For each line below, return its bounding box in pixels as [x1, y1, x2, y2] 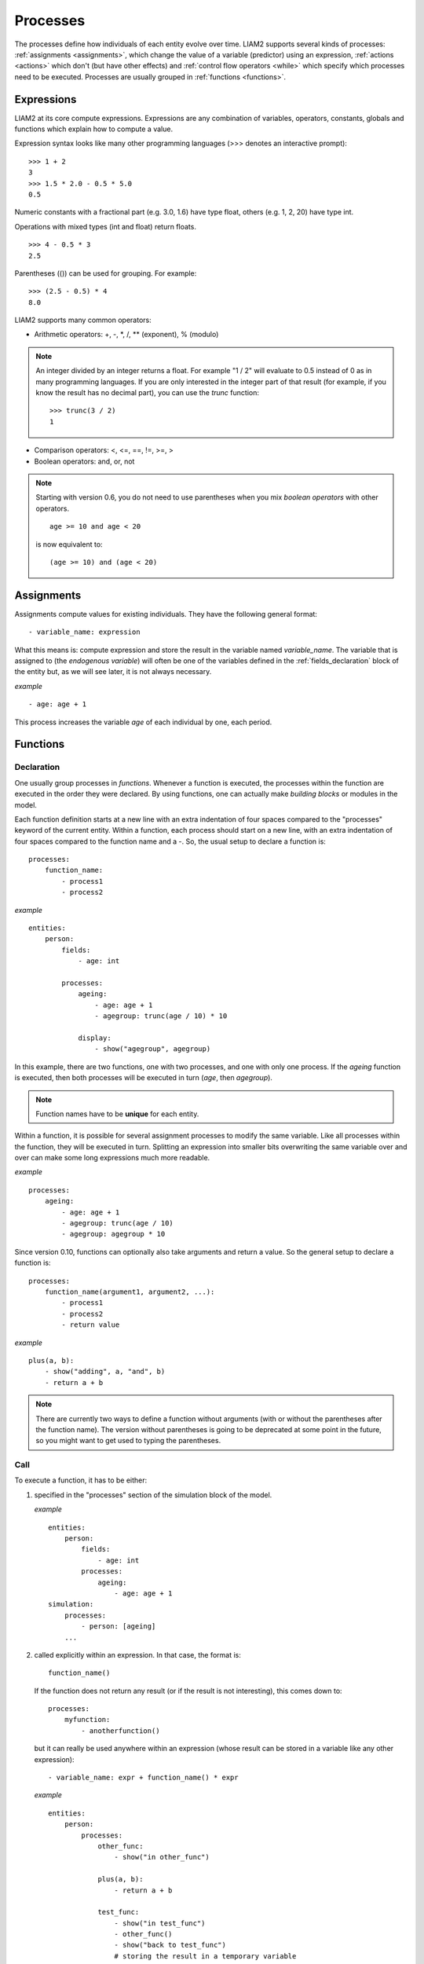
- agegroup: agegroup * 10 [61, 1229, 166, 1239]
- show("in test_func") [114, 1918, 206, 1928]
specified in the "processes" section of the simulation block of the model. [34, 1489, 272, 1500]
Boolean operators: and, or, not [34, 456, 135, 466]
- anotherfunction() [81, 1726, 160, 1735]
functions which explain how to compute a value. [14, 124, 173, 134]
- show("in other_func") [114, 1852, 210, 1862]
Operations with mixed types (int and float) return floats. [14, 222, 196, 231]
